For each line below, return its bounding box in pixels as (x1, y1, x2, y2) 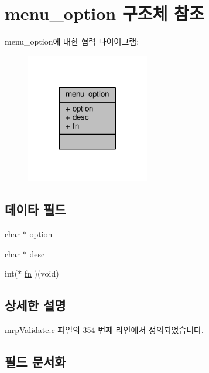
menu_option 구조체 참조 (5, 1, 204, 25)
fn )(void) (24, 267, 59, 280)
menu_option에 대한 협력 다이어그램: (5, 35, 139, 48)
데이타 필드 (5, 200, 66, 219)
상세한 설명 (5, 296, 66, 314)
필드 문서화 (5, 352, 66, 370)
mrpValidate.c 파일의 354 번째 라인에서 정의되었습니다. (5, 324, 204, 336)
